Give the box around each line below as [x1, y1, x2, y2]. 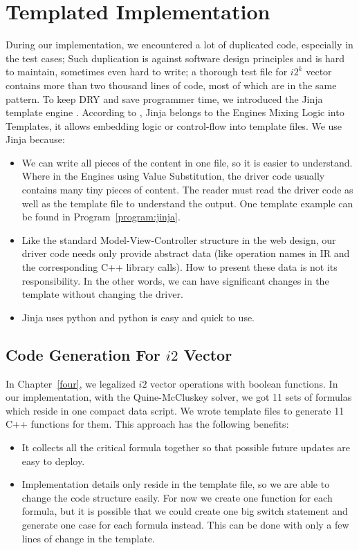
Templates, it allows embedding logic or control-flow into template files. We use [6, 118, 342, 133]
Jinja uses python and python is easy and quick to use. [21, 310, 255, 324]
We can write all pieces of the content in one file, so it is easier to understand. [21, 155, 353, 169]
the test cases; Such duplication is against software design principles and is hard [6, 50, 345, 65]
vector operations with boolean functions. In [150, 376, 338, 390]
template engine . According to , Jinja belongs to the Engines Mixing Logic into [6, 105, 344, 120]
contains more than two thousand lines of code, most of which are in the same [6, 77, 337, 92]
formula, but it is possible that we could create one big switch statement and [21, 504, 348, 518]
